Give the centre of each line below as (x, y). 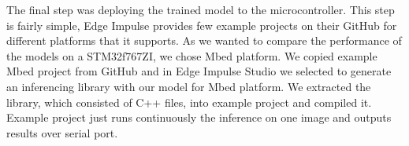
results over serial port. (62, 132)
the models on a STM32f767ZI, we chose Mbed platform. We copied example (192, 55)
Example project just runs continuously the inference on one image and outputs (199, 117)
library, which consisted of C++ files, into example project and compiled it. (189, 102)
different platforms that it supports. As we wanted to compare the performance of (204, 40)
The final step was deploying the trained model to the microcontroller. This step (201, 9)
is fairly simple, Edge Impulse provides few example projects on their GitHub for (202, 25)
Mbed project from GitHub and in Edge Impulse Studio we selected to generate (199, 71)
